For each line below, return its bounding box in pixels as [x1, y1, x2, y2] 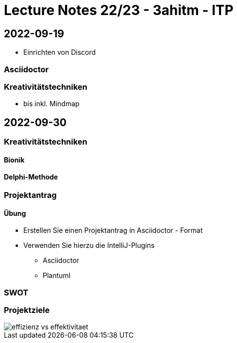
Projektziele [4, 305, 50, 315]
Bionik [4, 155, 25, 164]
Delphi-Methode [4, 173, 58, 181]
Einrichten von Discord [23, 48, 96, 57]
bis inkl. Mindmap [23, 99, 80, 108]
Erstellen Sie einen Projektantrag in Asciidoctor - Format [23, 226, 203, 235]
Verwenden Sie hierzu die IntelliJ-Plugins [23, 241, 155, 250]
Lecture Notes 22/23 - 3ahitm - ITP [4, 2, 234, 18]
